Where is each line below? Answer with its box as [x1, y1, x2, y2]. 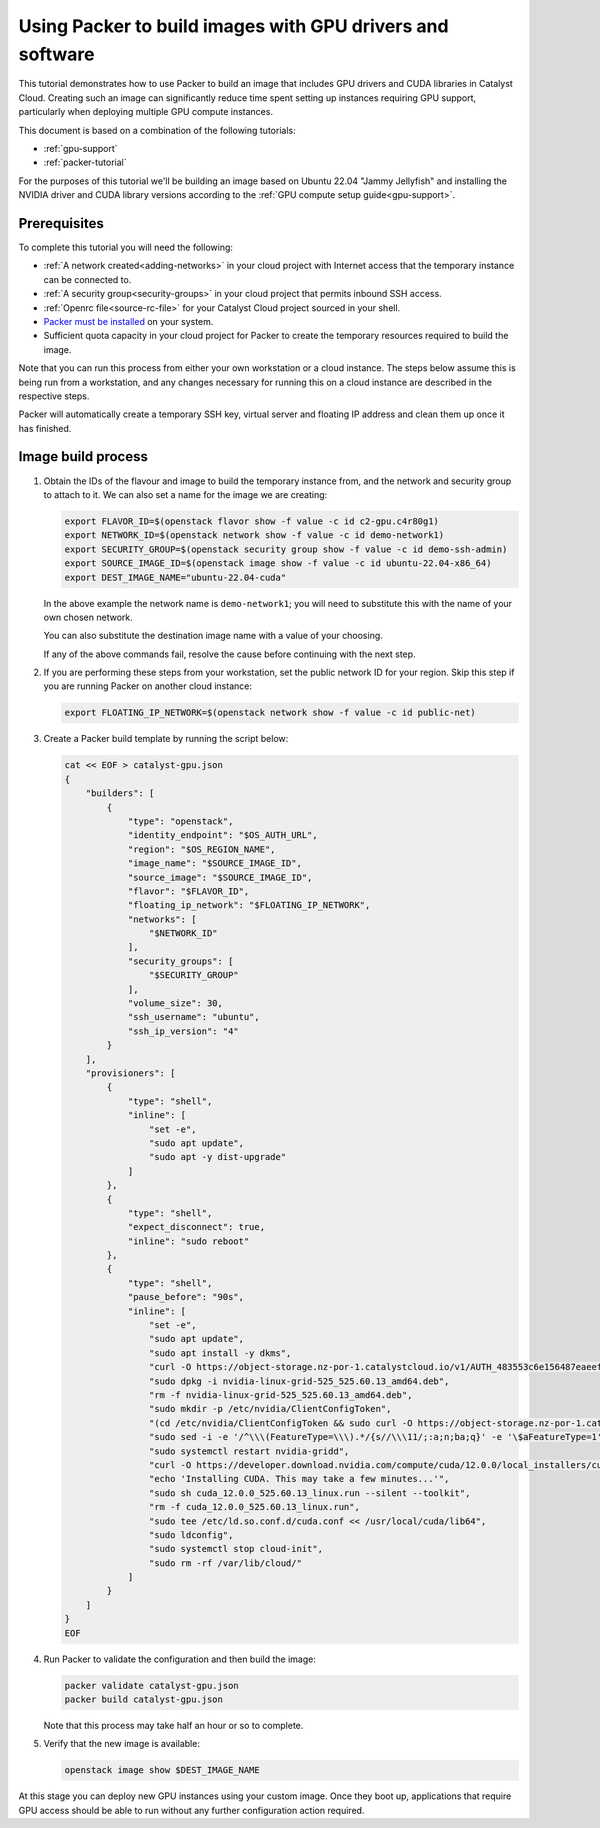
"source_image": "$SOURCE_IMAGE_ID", [127, 871, 313, 883]
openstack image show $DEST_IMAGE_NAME [64, 1765, 260, 1776]
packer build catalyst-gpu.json [64, 1693, 224, 1705]
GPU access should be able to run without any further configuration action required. [18, 1804, 365, 1816]
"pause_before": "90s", [127, 1291, 245, 1303]
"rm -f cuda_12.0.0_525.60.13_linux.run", [148, 1501, 360, 1513]
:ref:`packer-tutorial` [43, 156, 127, 169]
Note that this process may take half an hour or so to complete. [43, 1719, 304, 1731]
